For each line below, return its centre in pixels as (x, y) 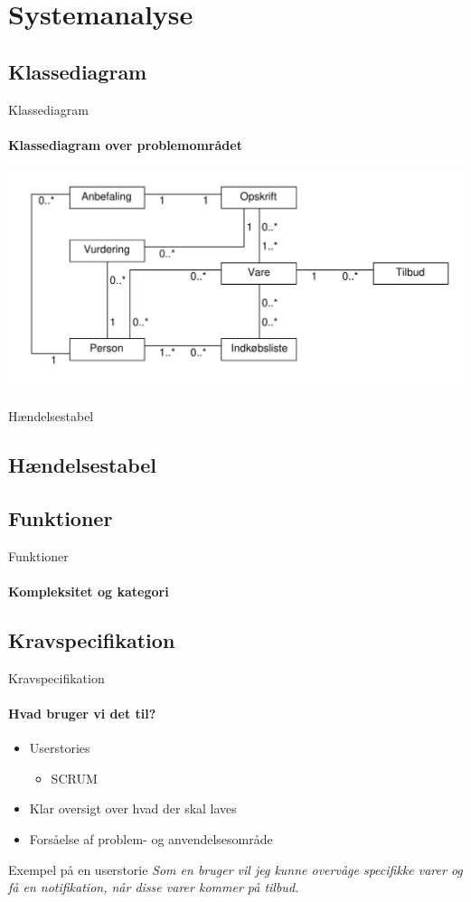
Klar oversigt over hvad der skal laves (133, 808)
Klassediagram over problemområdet (125, 144)
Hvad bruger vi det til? (82, 713)
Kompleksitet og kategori (89, 591)
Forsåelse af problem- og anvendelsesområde (151, 838)
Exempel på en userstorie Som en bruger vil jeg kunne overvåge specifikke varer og (235, 869)
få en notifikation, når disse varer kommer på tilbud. (154, 887)
